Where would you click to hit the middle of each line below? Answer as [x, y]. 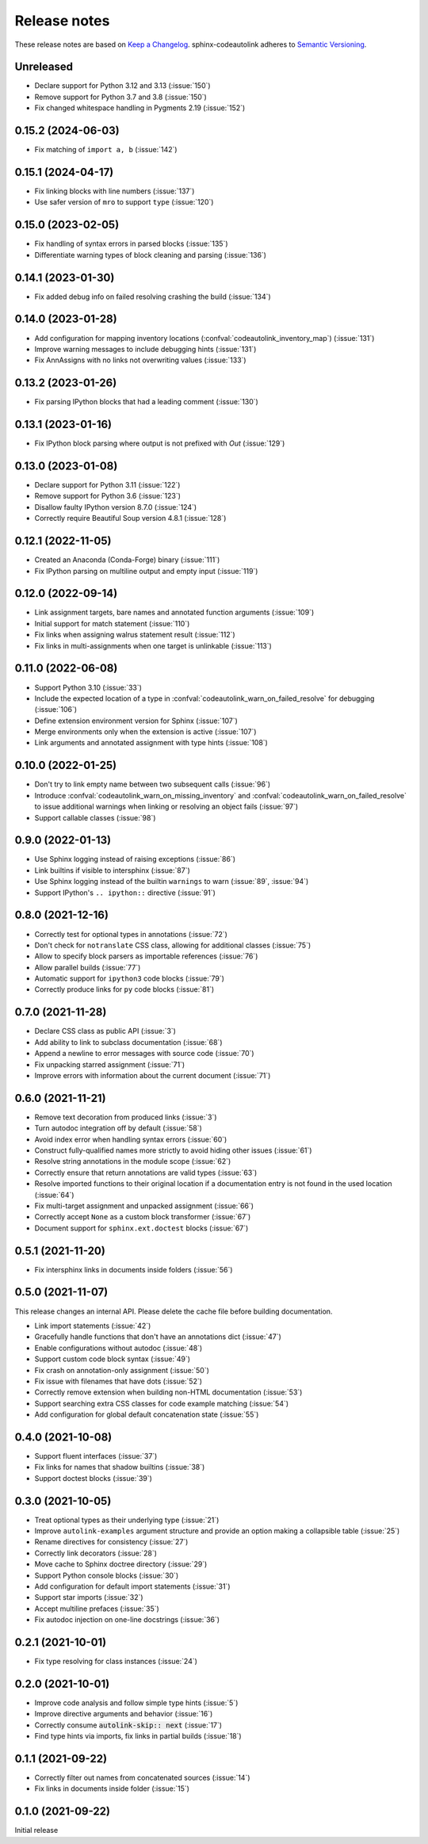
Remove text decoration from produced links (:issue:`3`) [126, 1117]
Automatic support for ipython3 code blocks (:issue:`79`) [130, 978]
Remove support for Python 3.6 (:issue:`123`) [108, 496]
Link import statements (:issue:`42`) [93, 1326]
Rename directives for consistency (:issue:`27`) [111, 1542]
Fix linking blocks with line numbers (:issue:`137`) [115, 191]
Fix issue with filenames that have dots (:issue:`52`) [118, 1381]
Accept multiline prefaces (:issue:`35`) [97, 1609]
